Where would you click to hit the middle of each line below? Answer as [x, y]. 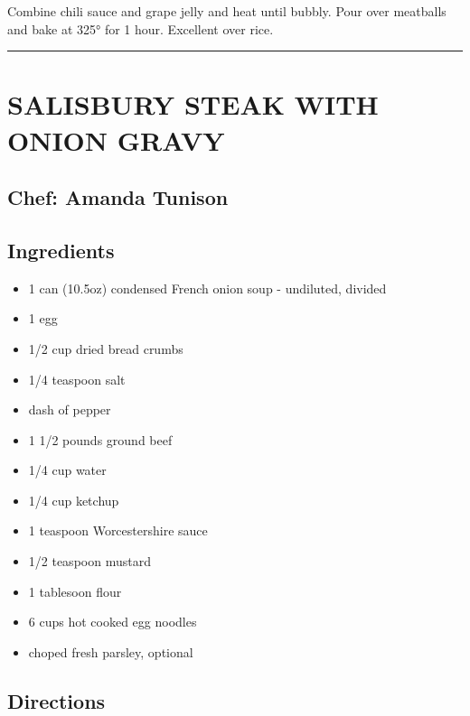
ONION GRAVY [116, 139]
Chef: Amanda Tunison [118, 197]
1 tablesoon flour [75, 591]
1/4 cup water [67, 470]
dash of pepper [70, 409]
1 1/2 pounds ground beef [100, 439]
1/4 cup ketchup [74, 500]
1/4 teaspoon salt [77, 379]
